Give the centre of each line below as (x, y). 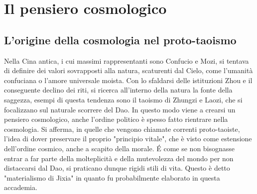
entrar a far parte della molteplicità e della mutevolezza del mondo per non (119, 158)
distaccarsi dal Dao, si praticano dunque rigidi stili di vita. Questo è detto (117, 168)
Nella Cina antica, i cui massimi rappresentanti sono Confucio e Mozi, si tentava (127, 60)
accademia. (21, 187)
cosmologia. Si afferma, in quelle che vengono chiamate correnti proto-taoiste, (122, 129)
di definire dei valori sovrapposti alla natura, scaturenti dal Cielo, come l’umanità (128, 70)
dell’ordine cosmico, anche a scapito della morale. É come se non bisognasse (120, 148)
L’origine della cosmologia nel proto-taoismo (120, 40)
